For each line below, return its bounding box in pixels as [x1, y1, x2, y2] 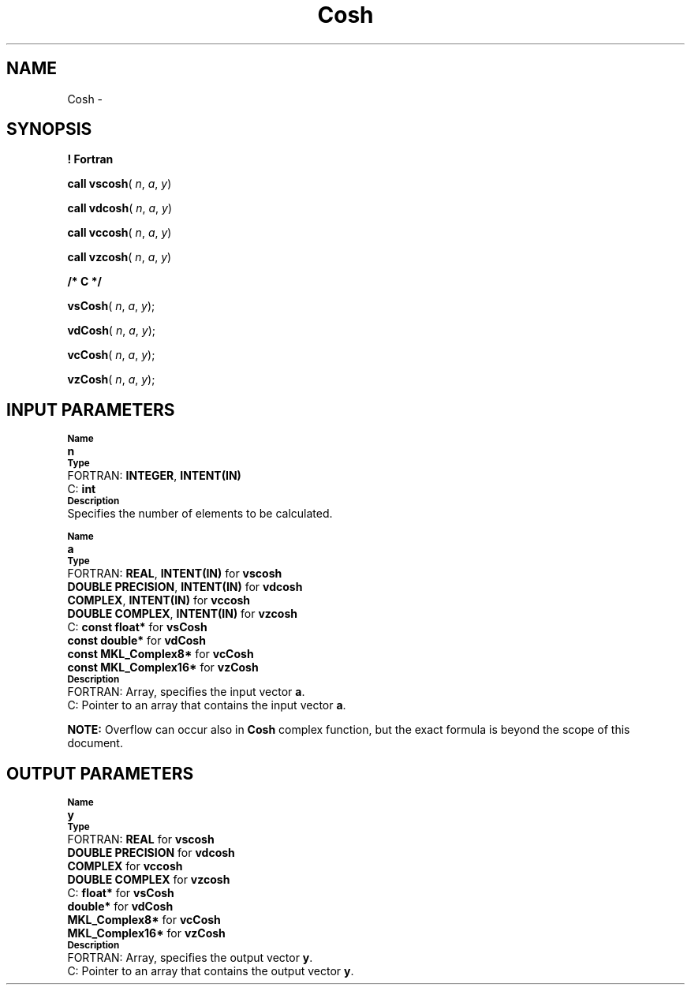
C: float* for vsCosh [67, 886, 174, 900]
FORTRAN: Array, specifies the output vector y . [67, 951, 313, 965]
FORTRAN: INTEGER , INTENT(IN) [67, 469, 241, 483]
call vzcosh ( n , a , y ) [67, 250, 172, 264]
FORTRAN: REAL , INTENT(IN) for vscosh [67, 567, 282, 581]
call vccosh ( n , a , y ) [67, 226, 172, 240]
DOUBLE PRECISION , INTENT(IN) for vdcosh [67, 580, 303, 594]
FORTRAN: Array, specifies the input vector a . [67, 685, 305, 699]
